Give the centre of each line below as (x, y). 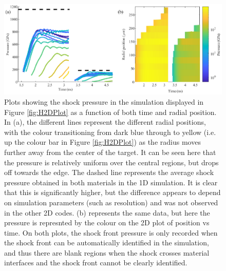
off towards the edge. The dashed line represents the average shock (109, 172)
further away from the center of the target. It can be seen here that (110, 152)
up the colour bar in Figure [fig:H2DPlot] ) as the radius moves (102, 142)
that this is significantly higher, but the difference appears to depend (112, 192)
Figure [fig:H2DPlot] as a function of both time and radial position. (110, 112)
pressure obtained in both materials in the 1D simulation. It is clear (111, 182)
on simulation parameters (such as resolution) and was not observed (111, 202)
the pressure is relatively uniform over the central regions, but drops (111, 162)
